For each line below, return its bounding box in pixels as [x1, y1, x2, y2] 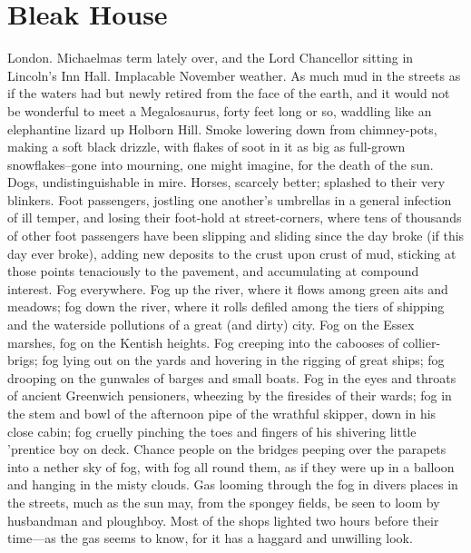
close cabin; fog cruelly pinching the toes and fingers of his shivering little [7, 421, 417, 440]
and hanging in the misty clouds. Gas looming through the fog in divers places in [7, 475, 458, 494]
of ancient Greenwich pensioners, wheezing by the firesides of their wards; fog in [7, 386, 452, 405]
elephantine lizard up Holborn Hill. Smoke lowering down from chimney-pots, [7, 119, 437, 138]
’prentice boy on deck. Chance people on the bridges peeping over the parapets [7, 439, 446, 459]
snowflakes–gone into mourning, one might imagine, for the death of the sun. [7, 154, 434, 173]
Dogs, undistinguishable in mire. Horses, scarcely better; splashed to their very [7, 173, 446, 192]
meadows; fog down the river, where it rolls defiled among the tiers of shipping [7, 297, 445, 316]
